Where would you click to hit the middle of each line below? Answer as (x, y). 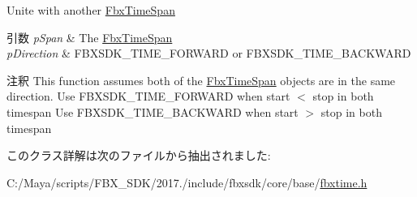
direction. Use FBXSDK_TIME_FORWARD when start (148, 96)
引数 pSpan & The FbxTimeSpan (90, 37)
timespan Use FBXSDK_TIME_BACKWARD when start (153, 111)
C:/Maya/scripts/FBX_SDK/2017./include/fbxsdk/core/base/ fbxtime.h (187, 182)
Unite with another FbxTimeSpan (91, 10)
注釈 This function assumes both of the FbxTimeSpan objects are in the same (201, 80)
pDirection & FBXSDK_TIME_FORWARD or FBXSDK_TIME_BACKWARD (209, 53)
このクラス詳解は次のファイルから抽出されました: (139, 155)
